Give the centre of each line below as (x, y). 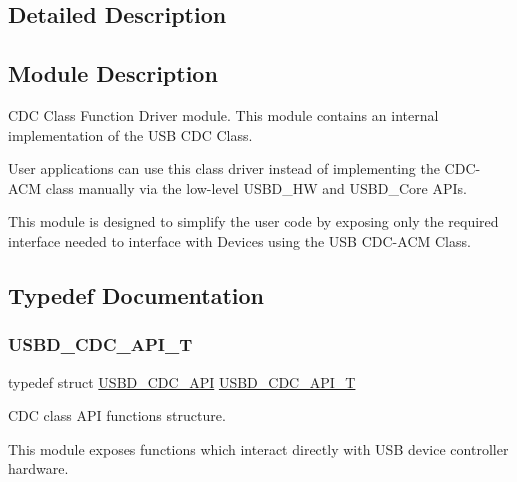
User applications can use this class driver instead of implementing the (224, 168)
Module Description (113, 73)
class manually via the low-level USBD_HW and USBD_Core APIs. (256, 187)
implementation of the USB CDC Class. (130, 134)
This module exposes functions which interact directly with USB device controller (258, 448)
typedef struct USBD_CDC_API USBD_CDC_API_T (182, 381)
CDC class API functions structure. (117, 415)
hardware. (38, 468)
